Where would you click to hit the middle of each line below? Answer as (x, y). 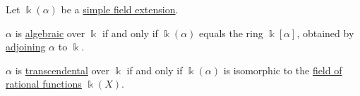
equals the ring (231, 33)
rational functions (44, 84)
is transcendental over (62, 70)
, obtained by (325, 33)
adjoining (26, 47)
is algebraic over (50, 33)
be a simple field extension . (120, 9)
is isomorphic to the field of (283, 70)
